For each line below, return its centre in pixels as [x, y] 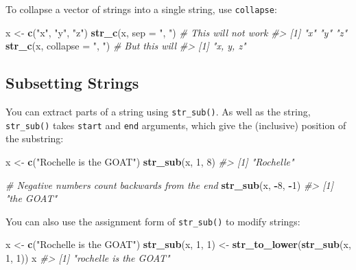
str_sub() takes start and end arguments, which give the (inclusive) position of [176, 125]
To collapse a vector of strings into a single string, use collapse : [141, 9]
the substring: [35, 138]
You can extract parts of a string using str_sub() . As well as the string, [158, 112]
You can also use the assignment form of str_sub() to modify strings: [153, 221]
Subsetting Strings [72, 83]
